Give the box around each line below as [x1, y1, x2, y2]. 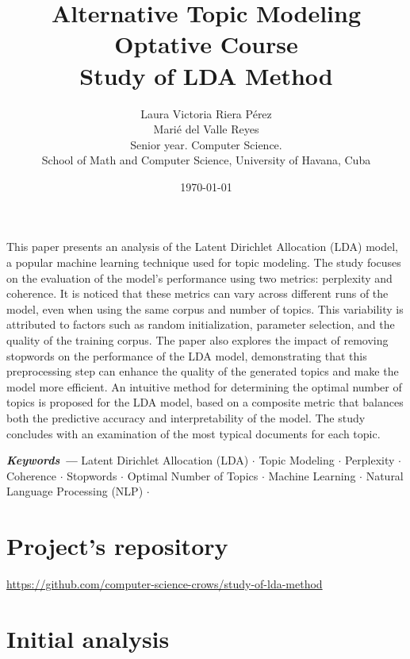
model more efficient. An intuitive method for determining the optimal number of [6, 378, 402, 395]
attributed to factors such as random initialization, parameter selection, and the [6, 316, 395, 333]
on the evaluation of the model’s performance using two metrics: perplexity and [6, 269, 393, 286]
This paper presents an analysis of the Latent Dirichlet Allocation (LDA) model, [6, 238, 399, 255]
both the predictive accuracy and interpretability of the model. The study [6, 410, 366, 426]
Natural [366, 467, 404, 484]
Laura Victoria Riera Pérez [140, 105, 272, 121]
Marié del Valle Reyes [153, 121, 259, 137]
